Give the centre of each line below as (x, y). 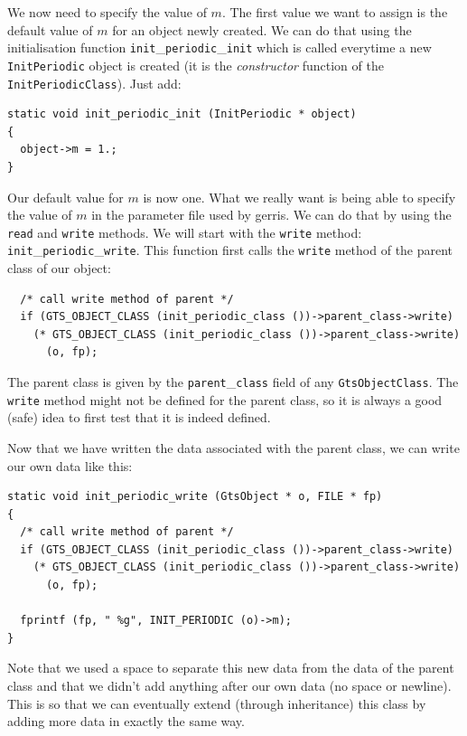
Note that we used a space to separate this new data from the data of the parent (231, 668)
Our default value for (65, 197)
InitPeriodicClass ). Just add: (94, 83)
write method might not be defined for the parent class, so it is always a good (225, 399)
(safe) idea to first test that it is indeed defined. (139, 417)
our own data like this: (70, 465)
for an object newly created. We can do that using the (262, 29)
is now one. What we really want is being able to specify (299, 197)
